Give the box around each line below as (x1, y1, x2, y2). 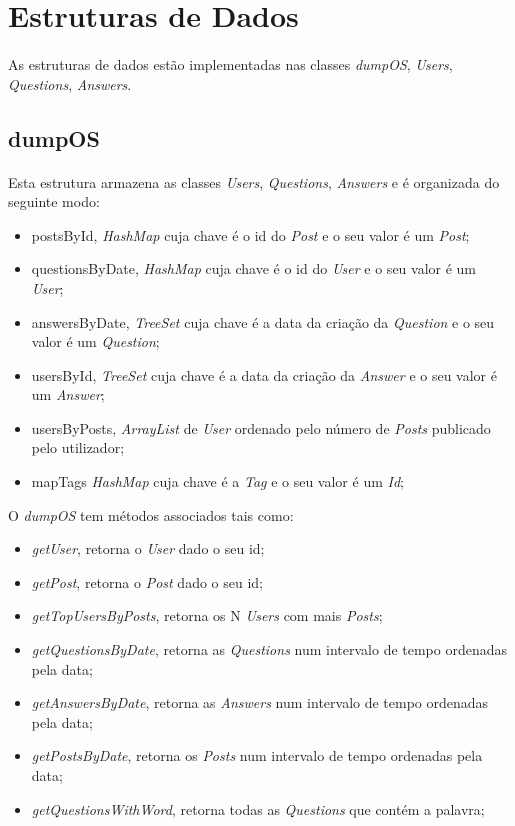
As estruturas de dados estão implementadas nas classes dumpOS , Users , (8, 53, 453, 74)
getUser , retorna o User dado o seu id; (31, 538, 265, 559)
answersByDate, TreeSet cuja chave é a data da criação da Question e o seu (31, 311, 495, 332)
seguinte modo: (8, 191, 100, 212)
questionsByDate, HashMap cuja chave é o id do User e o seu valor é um (31, 258, 477, 279)
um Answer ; (31, 384, 105, 405)
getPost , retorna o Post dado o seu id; (31, 571, 264, 592)
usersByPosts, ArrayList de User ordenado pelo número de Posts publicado (31, 417, 491, 438)
